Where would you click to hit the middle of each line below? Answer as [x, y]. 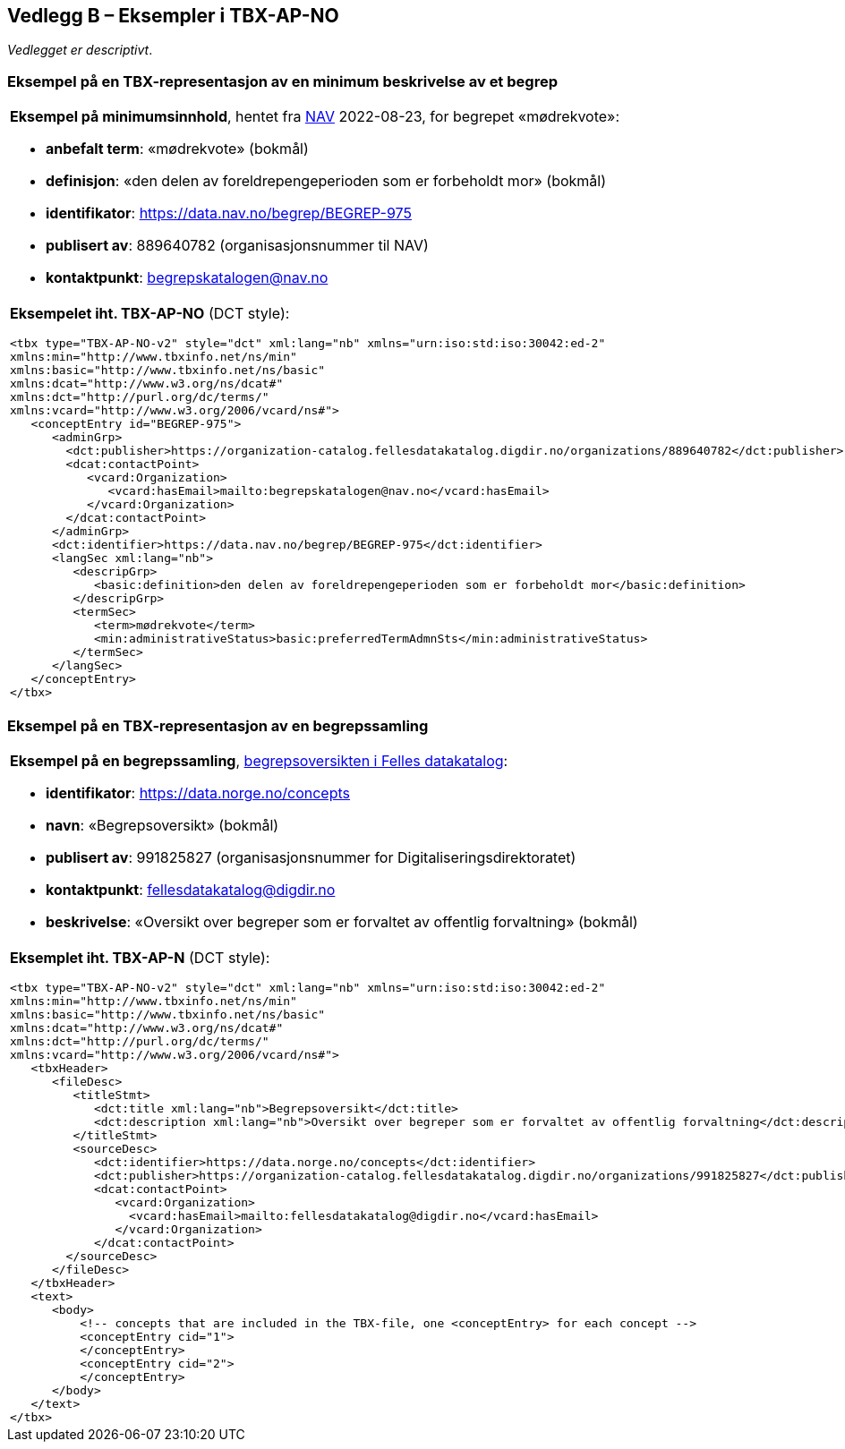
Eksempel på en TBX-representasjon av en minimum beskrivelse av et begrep [282, 81]
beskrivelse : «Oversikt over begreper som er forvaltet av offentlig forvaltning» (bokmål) [342, 921]
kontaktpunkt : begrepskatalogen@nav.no [187, 278]
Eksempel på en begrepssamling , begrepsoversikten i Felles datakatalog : [259, 760]
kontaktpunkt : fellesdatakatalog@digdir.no [191, 889]
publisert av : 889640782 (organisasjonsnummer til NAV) [237, 246]
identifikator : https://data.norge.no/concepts [198, 793]
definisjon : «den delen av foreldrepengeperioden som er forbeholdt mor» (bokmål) [326, 181]
